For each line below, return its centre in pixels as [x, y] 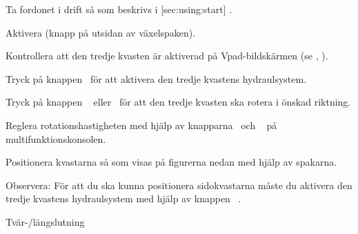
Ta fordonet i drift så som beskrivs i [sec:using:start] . [119, 9]
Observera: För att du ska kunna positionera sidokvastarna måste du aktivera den [179, 185]
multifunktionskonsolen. [56, 138]
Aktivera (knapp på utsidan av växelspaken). [101, 32]
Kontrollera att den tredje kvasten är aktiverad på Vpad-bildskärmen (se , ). [167, 56]
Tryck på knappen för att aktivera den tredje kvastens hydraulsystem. [156, 78]
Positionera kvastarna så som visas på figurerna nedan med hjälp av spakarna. [171, 162]
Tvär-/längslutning [45, 221]
